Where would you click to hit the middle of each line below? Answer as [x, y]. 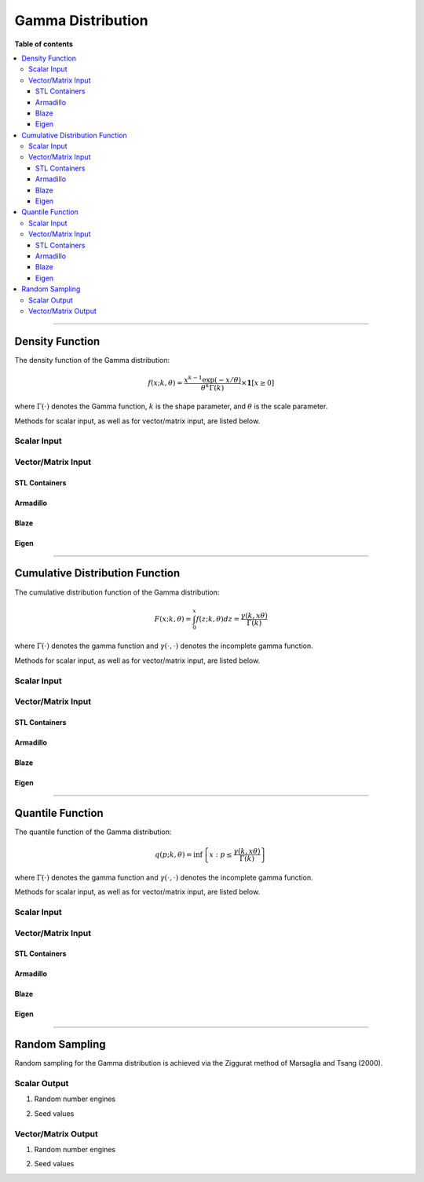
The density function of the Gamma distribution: [92, 360]
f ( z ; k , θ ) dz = [217, 619]
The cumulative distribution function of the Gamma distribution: [117, 592]
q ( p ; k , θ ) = [173, 854]
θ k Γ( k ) [212, 387]
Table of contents [44, 44]
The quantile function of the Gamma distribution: [93, 832]
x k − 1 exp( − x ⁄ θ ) [212, 379]
